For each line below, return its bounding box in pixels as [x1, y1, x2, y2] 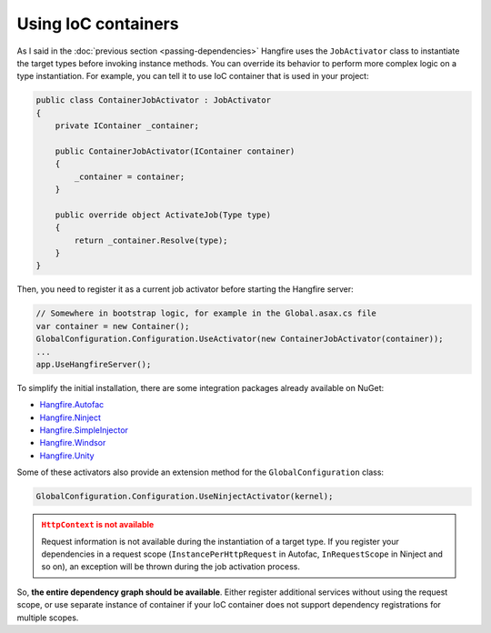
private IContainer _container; [55, 121, 200, 131]
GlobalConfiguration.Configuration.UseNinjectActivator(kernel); [35, 491, 334, 502]
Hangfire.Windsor [39, 437, 106, 448]
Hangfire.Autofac [39, 399, 105, 410]
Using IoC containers [16, 14, 179, 34]
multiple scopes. [16, 612, 79, 623]
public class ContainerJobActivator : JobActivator [35, 95, 272, 105]
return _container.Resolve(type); [74, 235, 228, 246]
